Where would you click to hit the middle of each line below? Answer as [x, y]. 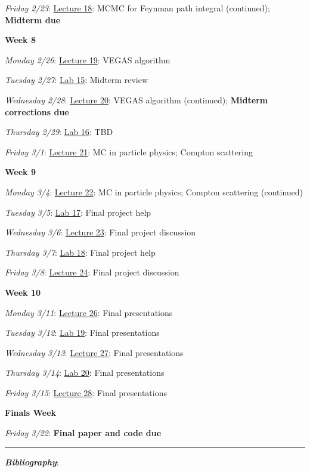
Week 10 [23, 292]
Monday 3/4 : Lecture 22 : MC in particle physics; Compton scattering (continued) [154, 191]
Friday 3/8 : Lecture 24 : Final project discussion [92, 272]
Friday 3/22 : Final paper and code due [83, 433]
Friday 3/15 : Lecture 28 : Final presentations [86, 392]
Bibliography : [32, 462]
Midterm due [33, 19]
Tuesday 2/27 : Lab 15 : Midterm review [76, 80]
